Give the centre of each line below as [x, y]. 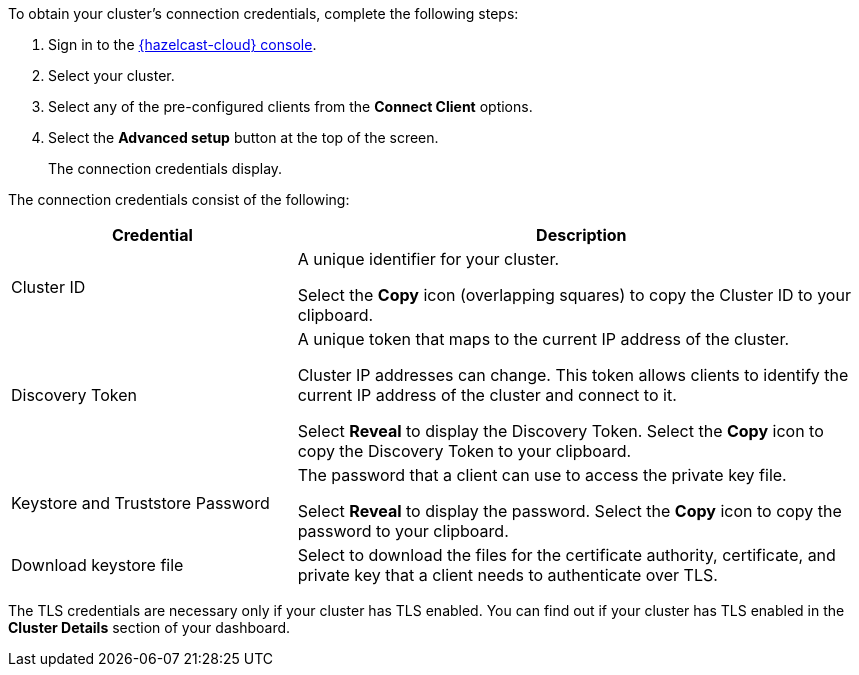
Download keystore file [97, 565]
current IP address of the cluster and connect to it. [487, 395]
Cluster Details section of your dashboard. [149, 627]
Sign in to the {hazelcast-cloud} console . [182, 44]
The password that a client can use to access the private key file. [542, 475]
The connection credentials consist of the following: [179, 199]
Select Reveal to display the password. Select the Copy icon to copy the [569, 511]
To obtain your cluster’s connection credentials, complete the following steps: [263, 13]
